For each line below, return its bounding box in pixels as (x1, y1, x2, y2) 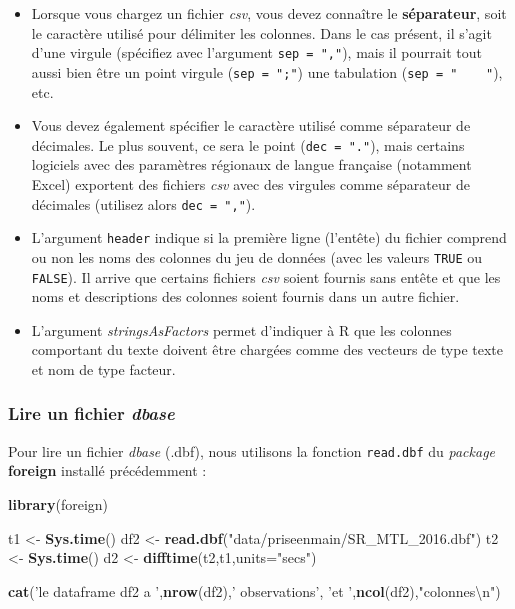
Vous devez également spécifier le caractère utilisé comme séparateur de (31, 115, 471, 136)
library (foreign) (8, 494, 109, 514)
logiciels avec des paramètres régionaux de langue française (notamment (31, 154, 472, 175)
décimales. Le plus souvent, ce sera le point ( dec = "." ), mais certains (31, 134, 465, 155)
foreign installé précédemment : (8, 460, 207, 481)
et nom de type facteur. (31, 358, 176, 379)
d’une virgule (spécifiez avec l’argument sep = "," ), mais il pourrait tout (31, 42, 482, 63)
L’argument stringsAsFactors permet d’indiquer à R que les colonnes (31, 319, 452, 340)
